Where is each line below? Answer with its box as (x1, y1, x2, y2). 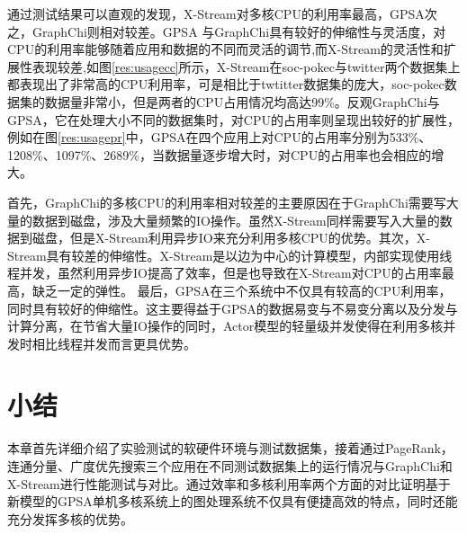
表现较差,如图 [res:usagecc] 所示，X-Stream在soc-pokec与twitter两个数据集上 (31, 57, 461, 76)
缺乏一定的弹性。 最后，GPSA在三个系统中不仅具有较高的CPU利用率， (31, 280, 452, 299)
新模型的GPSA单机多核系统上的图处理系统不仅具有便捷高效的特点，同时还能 (7, 492, 458, 511)
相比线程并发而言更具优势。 (31, 334, 196, 352)
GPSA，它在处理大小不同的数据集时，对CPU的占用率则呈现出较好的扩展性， (7, 110, 460, 129)
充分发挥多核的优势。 (7, 509, 133, 528)
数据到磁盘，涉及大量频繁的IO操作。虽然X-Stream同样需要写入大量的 (31, 210, 440, 229)
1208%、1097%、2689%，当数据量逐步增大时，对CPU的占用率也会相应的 (7, 145, 432, 164)
